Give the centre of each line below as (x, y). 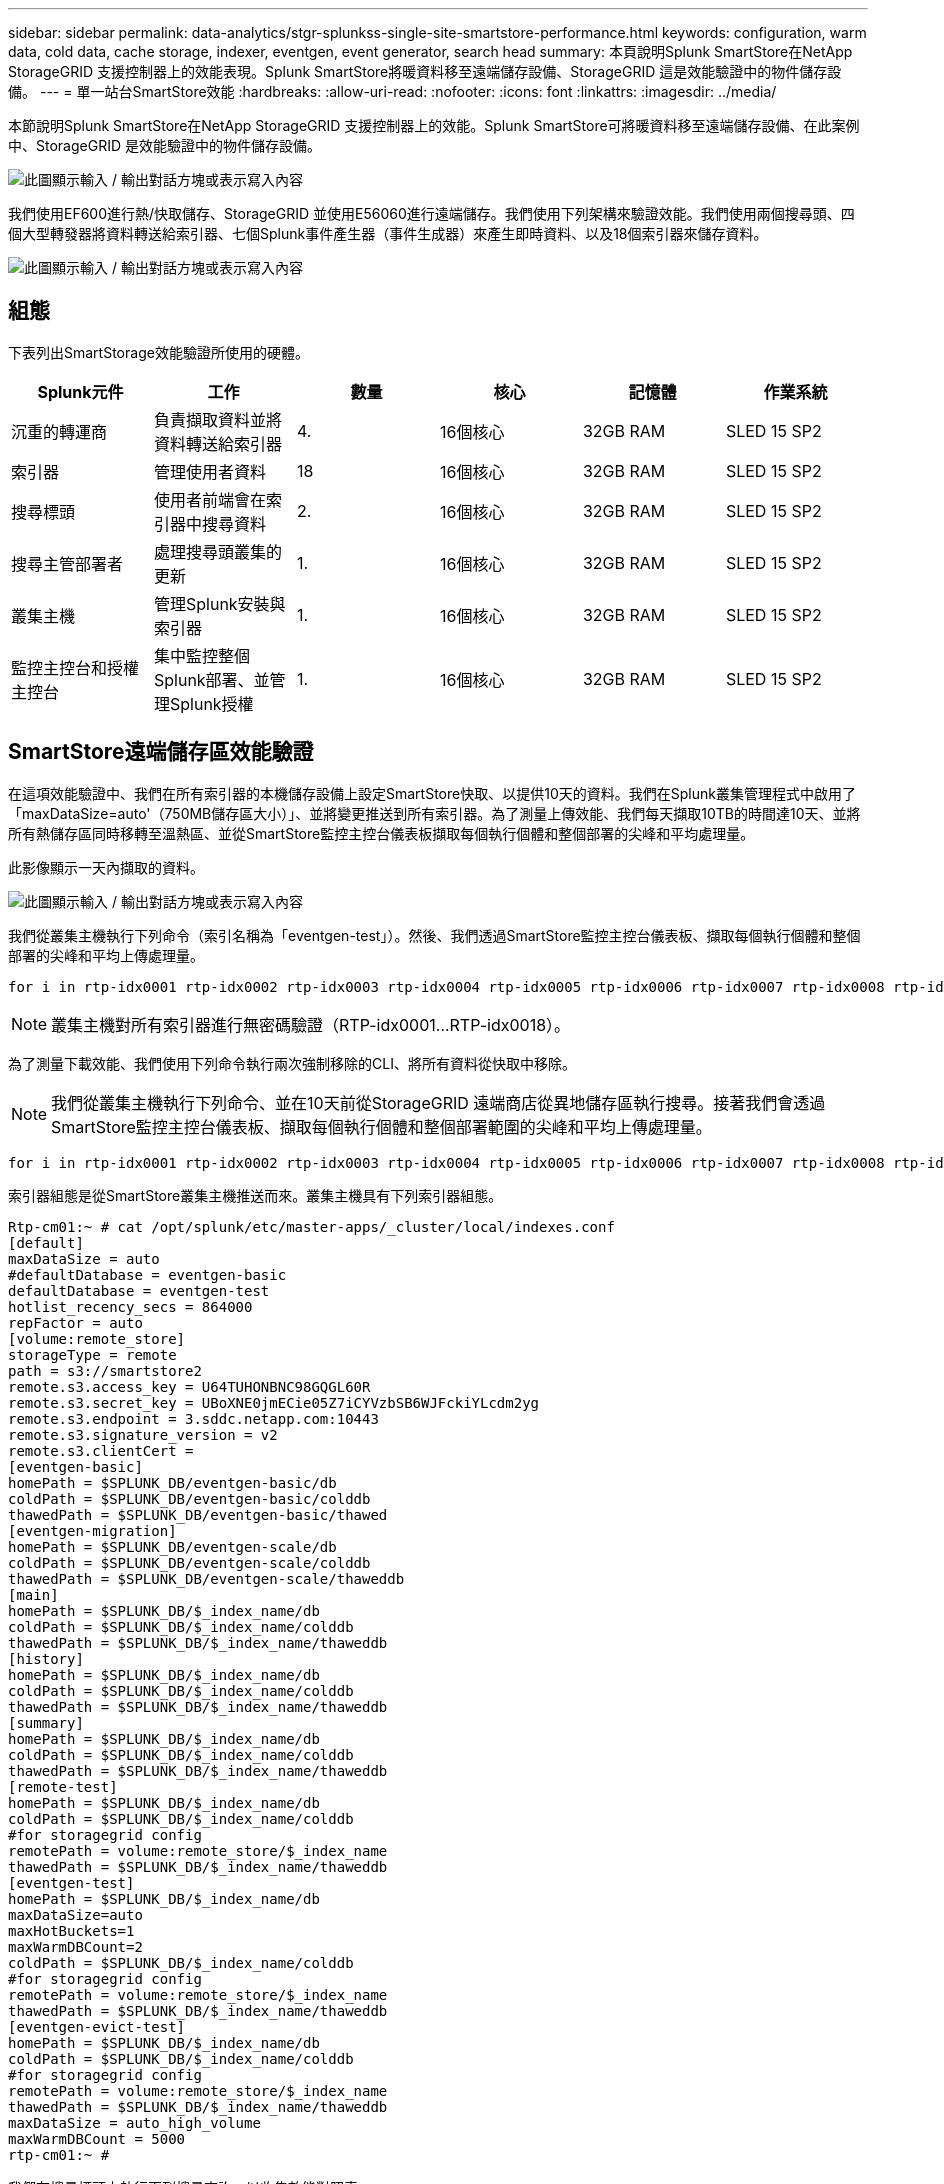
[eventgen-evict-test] (97, 2026)
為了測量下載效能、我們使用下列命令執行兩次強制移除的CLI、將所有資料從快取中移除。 (292, 1063)
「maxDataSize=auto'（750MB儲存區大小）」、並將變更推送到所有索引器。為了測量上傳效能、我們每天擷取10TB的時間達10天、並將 (434, 813)
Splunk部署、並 (211, 679)
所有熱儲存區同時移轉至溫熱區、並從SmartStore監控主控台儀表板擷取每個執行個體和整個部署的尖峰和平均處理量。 (381, 833)
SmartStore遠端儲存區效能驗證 (161, 752)
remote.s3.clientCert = (101, 1450)
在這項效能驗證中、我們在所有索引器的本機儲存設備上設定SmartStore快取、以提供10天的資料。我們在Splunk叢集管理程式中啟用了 (432, 793)
